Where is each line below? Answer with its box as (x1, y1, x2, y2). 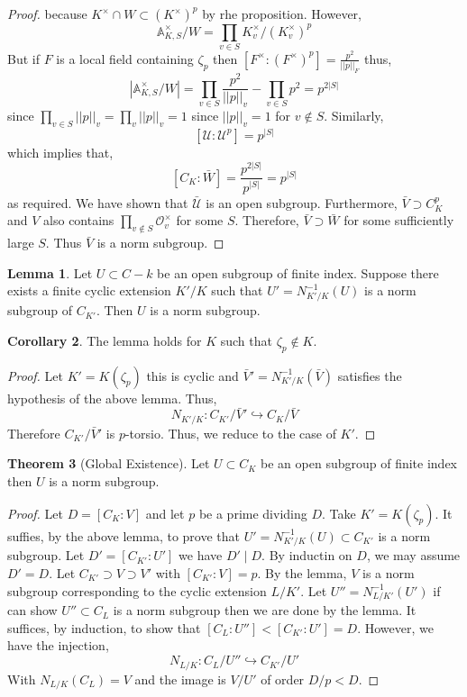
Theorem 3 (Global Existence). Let (7, 454, 210, 473)
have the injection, (7, 636, 109, 655)
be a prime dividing (198, 503, 307, 522)
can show (7, 601, 58, 620)
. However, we (357, 618, 434, 637)
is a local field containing (56, 49, 194, 68)
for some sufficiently (343, 211, 454, 230)
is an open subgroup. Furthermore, (206, 193, 398, 212)
